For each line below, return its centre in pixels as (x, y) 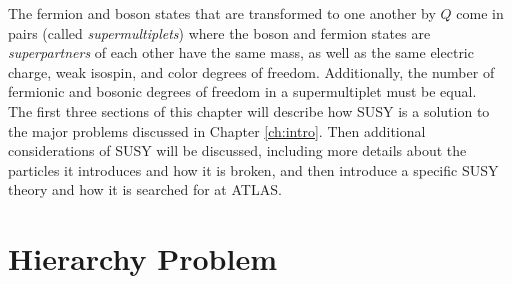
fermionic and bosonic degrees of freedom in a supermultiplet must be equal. (242, 91)
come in (480, 13)
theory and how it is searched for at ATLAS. (145, 189)
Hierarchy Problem (142, 258)
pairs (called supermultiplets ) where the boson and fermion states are (219, 32)
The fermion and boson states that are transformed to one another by (222, 13)
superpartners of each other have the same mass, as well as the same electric (241, 52)
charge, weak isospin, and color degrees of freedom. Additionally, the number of (251, 71)
